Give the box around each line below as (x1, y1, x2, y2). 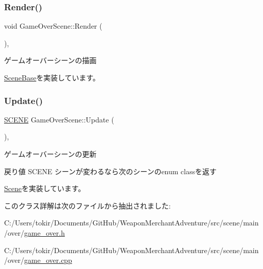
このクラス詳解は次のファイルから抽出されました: (4, 200, 171, 211)
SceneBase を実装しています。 (4, 72, 100, 82)
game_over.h (24, 227, 65, 238)
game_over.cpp (24, 255, 72, 265)
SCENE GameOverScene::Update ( (4, 114, 114, 125)
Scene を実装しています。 (4, 183, 85, 194)
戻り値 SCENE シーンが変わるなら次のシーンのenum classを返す (4, 165, 217, 176)
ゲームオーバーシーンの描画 (4, 55, 97, 66)
